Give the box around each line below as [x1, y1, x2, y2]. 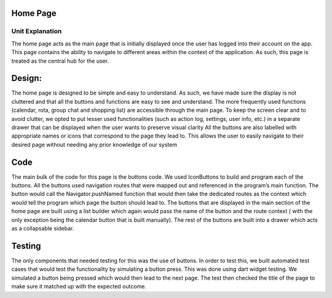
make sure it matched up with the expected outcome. [11, 283, 147, 290]
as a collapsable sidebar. [11, 225, 74, 232]
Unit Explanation [11, 27, 62, 36]
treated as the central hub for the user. [11, 57, 109, 65]
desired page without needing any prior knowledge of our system [11, 141, 178, 148]
